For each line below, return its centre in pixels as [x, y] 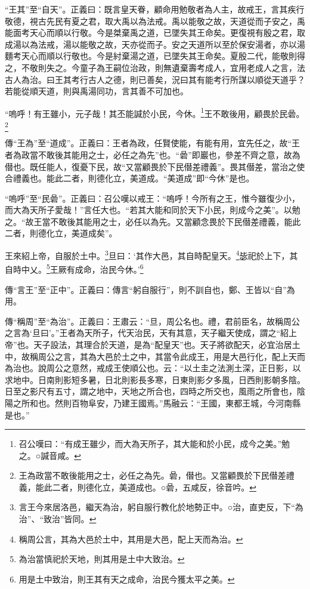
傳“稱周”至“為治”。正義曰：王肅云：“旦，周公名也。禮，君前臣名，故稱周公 [153, 321]
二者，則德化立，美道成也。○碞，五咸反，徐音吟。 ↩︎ [154, 487]
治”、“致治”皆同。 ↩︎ [58, 519]
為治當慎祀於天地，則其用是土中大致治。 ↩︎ [102, 559]
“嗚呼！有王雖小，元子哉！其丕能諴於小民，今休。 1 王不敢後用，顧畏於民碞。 [155, 112]
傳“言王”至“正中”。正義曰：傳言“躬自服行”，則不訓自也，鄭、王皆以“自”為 [150, 289]
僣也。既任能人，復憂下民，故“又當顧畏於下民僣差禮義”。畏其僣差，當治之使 [155, 166]
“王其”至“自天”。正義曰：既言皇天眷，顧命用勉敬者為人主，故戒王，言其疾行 [155, 9]
